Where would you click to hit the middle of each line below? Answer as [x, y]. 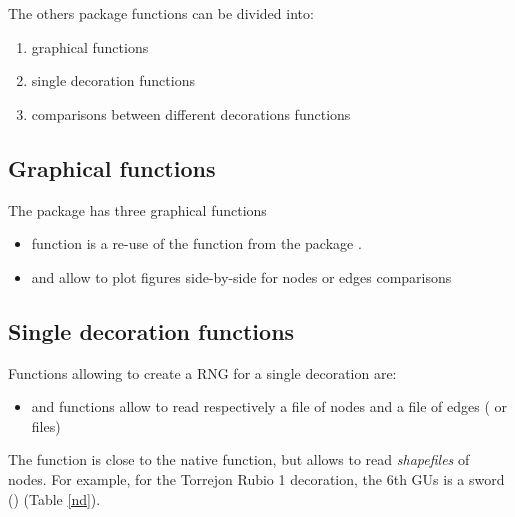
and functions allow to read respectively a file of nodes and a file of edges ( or [269, 406]
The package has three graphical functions [137, 209]
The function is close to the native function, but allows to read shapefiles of [239, 459]
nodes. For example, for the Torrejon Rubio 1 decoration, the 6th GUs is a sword [256, 478]
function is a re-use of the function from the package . [196, 243]
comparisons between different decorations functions [191, 113]
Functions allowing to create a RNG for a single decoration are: [202, 372]
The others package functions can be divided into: [161, 13]
